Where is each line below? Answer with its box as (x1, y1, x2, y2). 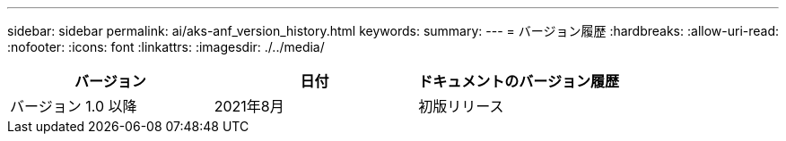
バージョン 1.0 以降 (10, 97, 137, 115)
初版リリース (418, 97, 504, 115)
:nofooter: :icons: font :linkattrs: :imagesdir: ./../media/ (7, 39, 325, 54)
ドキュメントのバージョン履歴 (418, 72, 620, 90)
